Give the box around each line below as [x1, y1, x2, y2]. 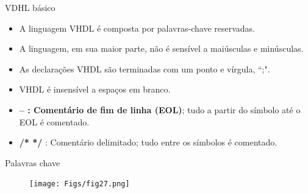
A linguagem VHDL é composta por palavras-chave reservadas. [19, 21, 255, 34]
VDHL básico [5, 1, 56, 13]
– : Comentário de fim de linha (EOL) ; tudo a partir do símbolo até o [19, 103, 301, 116]
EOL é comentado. [19, 115, 90, 128]
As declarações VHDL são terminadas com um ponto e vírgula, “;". [19, 62, 270, 75]
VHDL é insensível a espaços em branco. [19, 83, 171, 96]
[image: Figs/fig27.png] [29, 180, 130, 189]
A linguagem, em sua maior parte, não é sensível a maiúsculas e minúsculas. [19, 42, 304, 55]
